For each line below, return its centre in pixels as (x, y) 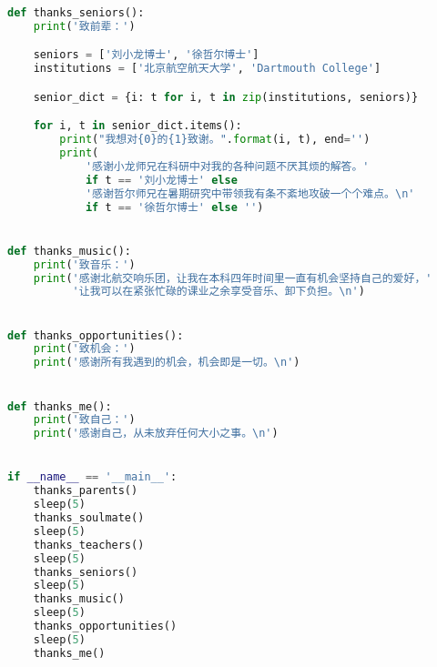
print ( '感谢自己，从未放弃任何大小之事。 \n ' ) (156, 434)
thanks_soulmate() (89, 518)
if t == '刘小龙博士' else (161, 180)
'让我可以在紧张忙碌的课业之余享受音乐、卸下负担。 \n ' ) (218, 292)
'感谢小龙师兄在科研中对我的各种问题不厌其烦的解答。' (227, 166)
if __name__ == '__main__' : (92, 477)
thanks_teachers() (89, 545)
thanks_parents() (86, 491)
